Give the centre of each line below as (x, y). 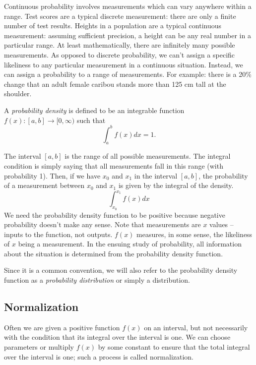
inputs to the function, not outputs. (58, 234)
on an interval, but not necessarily (196, 327)
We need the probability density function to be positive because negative (115, 214)
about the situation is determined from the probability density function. (114, 253)
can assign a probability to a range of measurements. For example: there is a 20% (128, 74)
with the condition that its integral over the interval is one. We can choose (117, 337)
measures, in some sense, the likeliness (194, 234)
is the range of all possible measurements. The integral (148, 156)
